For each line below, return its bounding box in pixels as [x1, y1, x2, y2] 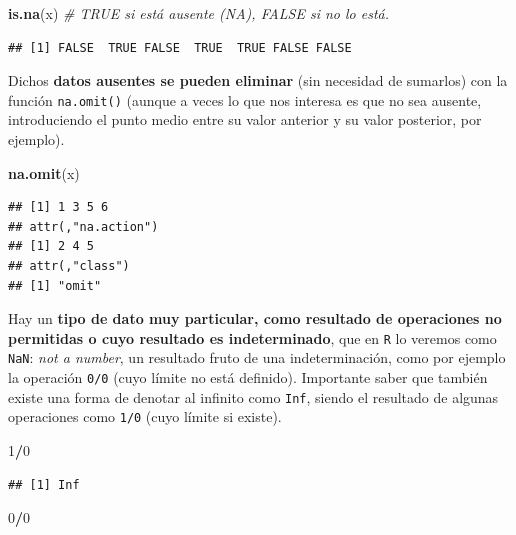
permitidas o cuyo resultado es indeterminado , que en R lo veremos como [8, 327, 497, 348]
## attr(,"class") [8, 259, 130, 273]
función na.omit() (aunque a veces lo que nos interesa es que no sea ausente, [8, 89, 482, 110]
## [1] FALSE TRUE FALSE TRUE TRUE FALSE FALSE [8, 40, 352, 55]
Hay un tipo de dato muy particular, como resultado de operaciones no [8, 308, 502, 329]
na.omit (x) [8, 162, 80, 183]
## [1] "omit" [8, 278, 102, 293]
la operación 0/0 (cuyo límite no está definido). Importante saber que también [8, 367, 488, 388]
